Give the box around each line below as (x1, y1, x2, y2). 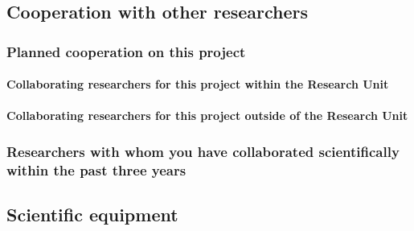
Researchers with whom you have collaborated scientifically (6, 141, 400, 161)
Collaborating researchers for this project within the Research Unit (6, 76, 389, 93)
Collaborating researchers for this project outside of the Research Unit (6, 107, 408, 124)
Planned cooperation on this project (6, 41, 246, 61)
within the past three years (6, 159, 187, 179)
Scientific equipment (6, 202, 178, 227)
